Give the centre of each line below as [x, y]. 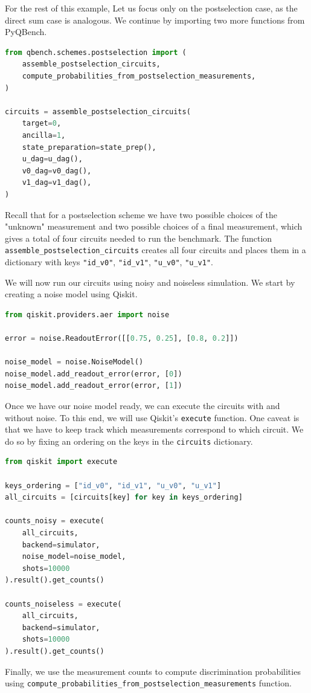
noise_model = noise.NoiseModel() [74, 362]
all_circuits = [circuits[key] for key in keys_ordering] [124, 498]
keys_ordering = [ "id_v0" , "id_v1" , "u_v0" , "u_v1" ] [113, 485]
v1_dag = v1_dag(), [57, 183]
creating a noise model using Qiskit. [71, 294]
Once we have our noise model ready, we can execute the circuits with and [143, 405]
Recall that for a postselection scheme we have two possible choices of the [141, 214]
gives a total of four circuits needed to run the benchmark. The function [139, 238]
